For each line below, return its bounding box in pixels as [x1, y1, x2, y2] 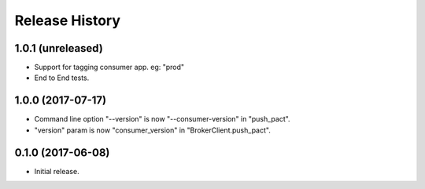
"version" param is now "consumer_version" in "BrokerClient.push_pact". [34, 125, 271, 135]
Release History [14, 12, 121, 29]
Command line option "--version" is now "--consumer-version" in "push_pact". [34, 114, 290, 124]
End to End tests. [34, 73, 90, 82]
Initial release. [34, 166, 79, 176]
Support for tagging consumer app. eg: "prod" [34, 63, 185, 72]
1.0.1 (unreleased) [14, 42, 104, 55]
